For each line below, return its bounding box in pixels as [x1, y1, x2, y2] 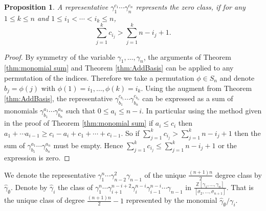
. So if [121, 127, 140, 138]
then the [234, 127, 261, 138]
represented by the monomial [126, 195, 217, 205]
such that [65, 105, 96, 116]
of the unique [144, 169, 186, 180]
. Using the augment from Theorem [141, 82, 252, 93]
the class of [58, 181, 93, 192]
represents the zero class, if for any [136, 2, 246, 12]
